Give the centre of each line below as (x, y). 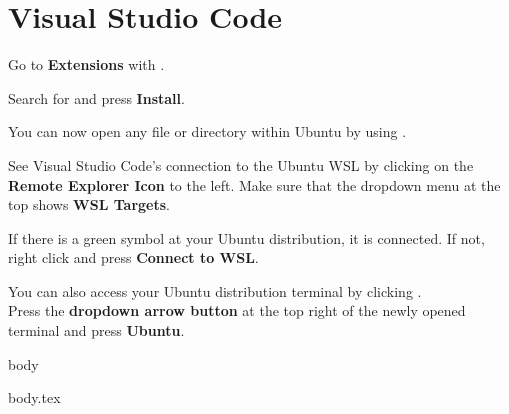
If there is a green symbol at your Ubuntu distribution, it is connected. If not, (246, 237)
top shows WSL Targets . (89, 204)
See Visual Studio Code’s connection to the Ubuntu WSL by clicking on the (241, 164)
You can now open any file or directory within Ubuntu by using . (207, 131)
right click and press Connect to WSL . (133, 257)
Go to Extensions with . (86, 64)
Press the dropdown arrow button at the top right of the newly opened (237, 310)
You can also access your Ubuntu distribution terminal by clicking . (215, 290)
